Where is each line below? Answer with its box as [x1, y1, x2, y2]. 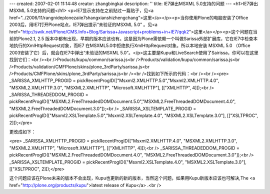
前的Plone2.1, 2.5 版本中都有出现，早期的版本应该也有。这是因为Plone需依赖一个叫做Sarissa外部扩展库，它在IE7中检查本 [9, 35, 258, 41]
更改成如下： [9, 129, 36, 135]
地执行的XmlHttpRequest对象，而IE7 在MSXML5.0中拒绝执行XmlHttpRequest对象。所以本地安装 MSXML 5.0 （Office [9, 42, 250, 48]
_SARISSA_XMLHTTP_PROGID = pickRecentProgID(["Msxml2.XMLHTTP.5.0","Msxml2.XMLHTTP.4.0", [9, 77, 219, 83]
